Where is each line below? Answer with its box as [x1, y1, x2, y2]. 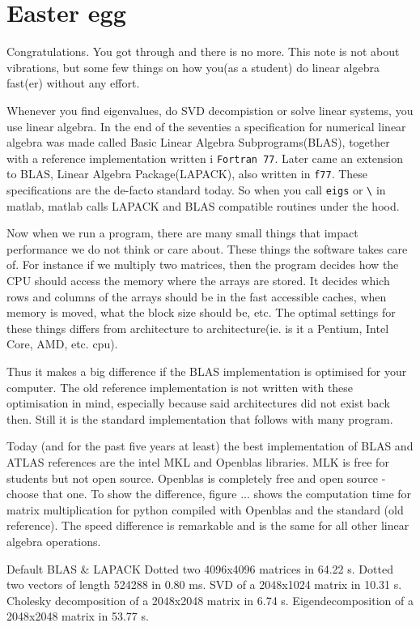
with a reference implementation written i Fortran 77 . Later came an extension [6, 149, 404, 166]
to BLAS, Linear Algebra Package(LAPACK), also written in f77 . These [6, 165, 368, 182]
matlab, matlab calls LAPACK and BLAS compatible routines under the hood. [6, 197, 400, 214]
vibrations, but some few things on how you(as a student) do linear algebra [6, 58, 380, 75]
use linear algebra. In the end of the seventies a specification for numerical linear [6, 117, 406, 134]
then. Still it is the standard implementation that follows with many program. [6, 410, 393, 427]
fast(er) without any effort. [6, 75, 140, 92]
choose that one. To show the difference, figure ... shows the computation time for [6, 485, 412, 502]
